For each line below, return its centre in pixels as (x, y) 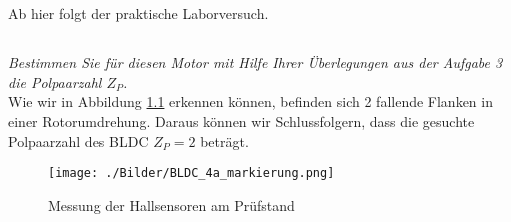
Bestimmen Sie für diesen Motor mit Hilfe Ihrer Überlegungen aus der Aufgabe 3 (255, 62)
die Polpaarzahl (55, 81)
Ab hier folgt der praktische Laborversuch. (138, 13)
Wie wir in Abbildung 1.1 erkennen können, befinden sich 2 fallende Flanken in (250, 101)
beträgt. (224, 140)
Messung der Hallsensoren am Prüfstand (171, 204)
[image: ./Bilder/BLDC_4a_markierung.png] (191, 173)
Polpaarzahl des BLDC (78, 140)
